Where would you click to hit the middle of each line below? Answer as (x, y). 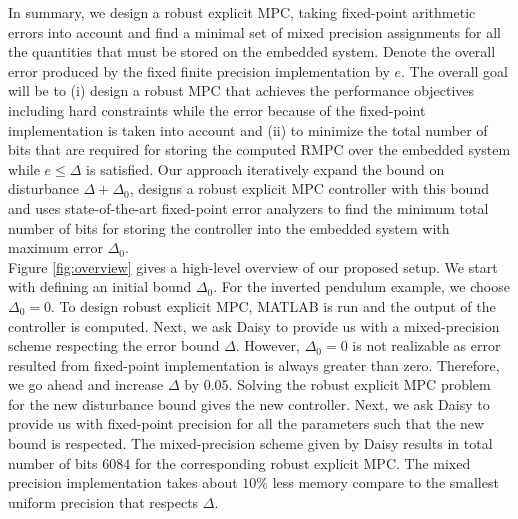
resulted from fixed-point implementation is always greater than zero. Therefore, (254, 364)
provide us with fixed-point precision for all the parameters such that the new (246, 423)
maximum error (56, 247)
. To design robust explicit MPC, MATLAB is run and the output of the (273, 305)
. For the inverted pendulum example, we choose (361, 286)
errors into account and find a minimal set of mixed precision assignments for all (254, 31)
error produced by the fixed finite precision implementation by (199, 70)
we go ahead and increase (86, 384)
